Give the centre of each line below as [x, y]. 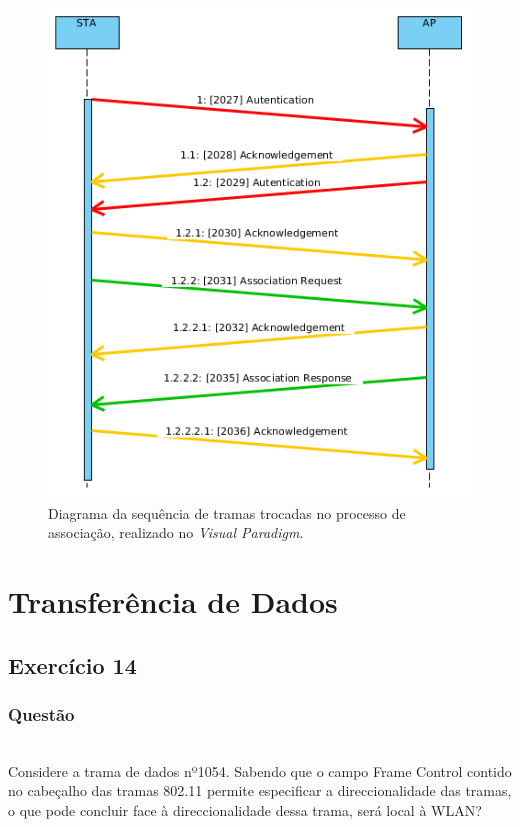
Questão [41, 713]
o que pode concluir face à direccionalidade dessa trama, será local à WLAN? [245, 809]
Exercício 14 [72, 664]
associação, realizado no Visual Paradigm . [176, 532]
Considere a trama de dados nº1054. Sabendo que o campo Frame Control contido [260, 770]
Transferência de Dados [173, 600]
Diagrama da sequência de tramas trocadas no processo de [227, 512]
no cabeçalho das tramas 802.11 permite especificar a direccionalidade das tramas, [260, 790]
